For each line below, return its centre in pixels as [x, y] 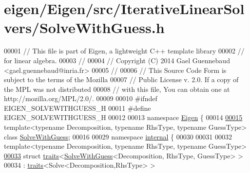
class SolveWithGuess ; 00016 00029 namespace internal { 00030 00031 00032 [118, 136]
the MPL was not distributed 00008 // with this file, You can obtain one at [117, 89]
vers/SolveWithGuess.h [84, 27]
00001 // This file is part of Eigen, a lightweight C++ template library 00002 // [124, 51]
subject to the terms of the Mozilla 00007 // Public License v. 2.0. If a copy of [121, 79]
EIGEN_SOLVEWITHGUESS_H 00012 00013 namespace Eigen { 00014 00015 [123, 117]
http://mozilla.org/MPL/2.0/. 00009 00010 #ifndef [81, 98]
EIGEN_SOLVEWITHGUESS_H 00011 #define [77, 108]
